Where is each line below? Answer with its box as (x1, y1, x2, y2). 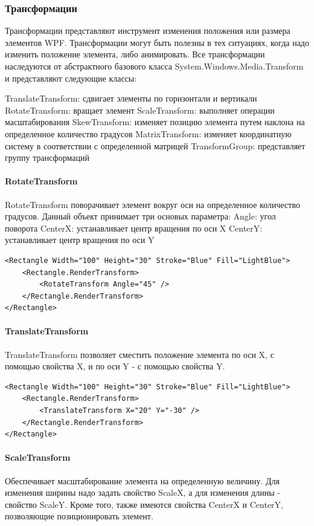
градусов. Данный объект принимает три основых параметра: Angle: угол (5, 210, 276, 222)
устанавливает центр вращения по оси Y (5, 233, 155, 246)
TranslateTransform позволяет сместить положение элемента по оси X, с (5, 348, 274, 360)
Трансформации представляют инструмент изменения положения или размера (5, 24, 290, 37)
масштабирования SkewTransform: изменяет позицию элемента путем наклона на (5, 115, 305, 128)
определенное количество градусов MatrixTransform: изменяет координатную (5, 127, 292, 140)
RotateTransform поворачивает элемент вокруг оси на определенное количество (5, 198, 300, 210)
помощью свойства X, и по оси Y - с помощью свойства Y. (5, 360, 225, 372)
